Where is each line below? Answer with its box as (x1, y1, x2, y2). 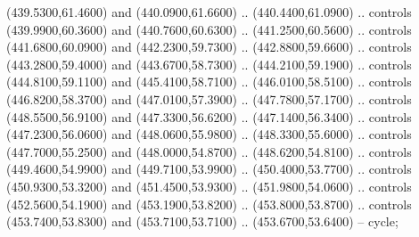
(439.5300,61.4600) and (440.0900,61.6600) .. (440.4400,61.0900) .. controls (6, 3, 412, 20)
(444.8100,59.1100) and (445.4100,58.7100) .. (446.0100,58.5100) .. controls (6, 72, 412, 91)
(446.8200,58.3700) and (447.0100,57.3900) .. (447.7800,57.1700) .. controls (6, 89, 412, 108)
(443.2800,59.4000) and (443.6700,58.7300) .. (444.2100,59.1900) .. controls (6, 54, 412, 73)
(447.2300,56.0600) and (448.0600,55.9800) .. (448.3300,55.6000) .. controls (6, 125, 412, 143)
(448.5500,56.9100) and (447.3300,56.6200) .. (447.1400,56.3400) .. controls (6, 107, 412, 126)
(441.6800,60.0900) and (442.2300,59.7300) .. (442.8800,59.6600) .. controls (6, 37, 412, 56)
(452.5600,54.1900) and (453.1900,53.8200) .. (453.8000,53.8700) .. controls (6, 194, 412, 213)
